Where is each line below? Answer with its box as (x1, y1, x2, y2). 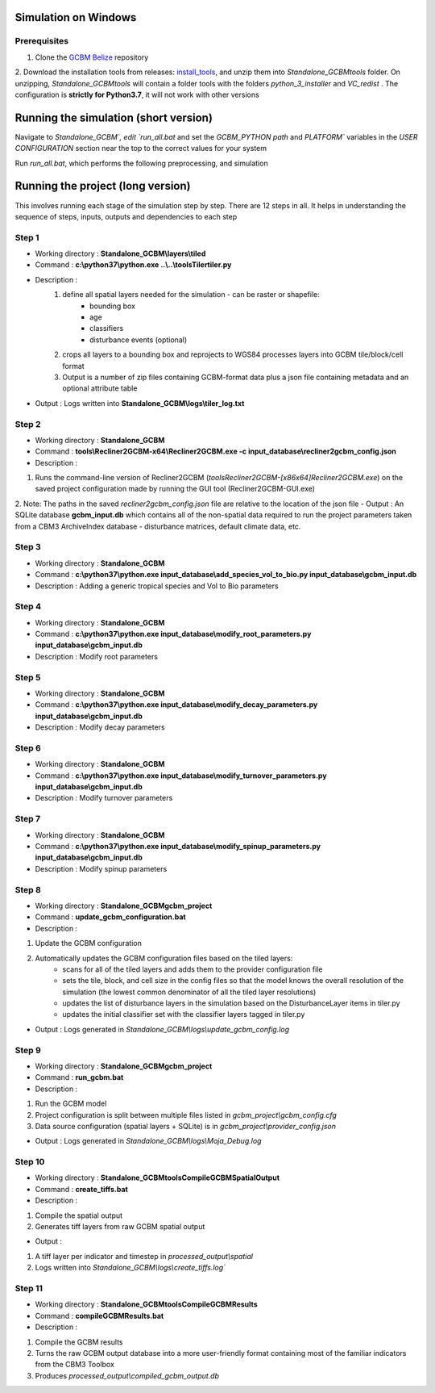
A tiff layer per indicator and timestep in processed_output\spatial (35, 1251, 254, 1261)
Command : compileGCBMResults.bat (35, 1311, 164, 1320)
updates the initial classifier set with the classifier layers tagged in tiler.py (62, 1010, 305, 1019)
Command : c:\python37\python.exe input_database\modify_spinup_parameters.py (35, 842, 321, 851)
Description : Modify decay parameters (35, 722, 165, 732)
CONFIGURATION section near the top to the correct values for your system (14, 144, 267, 153)
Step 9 (14, 1044, 42, 1056)
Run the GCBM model (35, 1098, 107, 1109)
